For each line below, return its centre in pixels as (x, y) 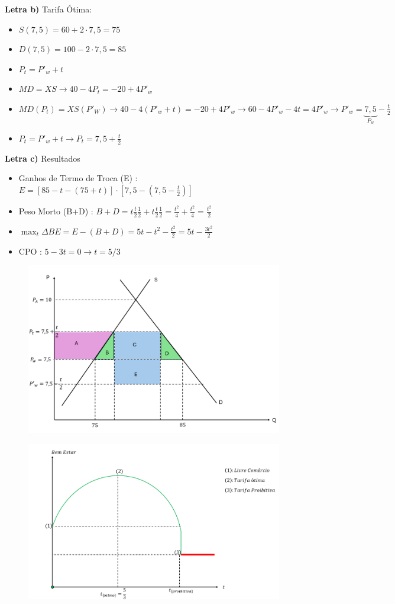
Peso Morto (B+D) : (56, 211)
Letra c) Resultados (43, 158)
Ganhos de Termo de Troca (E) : (78, 178)
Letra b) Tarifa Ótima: (48, 9)
